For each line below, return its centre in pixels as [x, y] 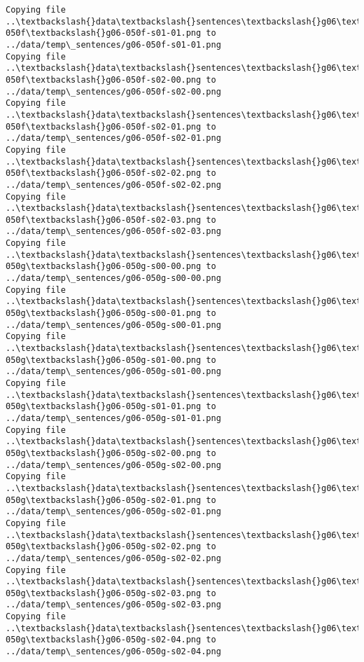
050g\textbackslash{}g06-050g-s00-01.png [104, 313]
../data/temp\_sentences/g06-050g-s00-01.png [113, 325]
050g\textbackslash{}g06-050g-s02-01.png [104, 500]
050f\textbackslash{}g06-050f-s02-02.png [104, 173]
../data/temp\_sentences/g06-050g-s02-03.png [113, 605]
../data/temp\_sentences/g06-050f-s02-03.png [113, 232]
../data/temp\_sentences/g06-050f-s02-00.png [113, 91]
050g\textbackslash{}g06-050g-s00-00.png [104, 267]
